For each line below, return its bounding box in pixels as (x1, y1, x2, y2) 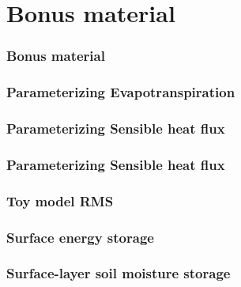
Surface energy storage (6, 227, 154, 247)
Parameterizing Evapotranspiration (6, 82, 235, 102)
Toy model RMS (6, 191, 114, 210)
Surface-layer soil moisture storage (6, 263, 231, 283)
